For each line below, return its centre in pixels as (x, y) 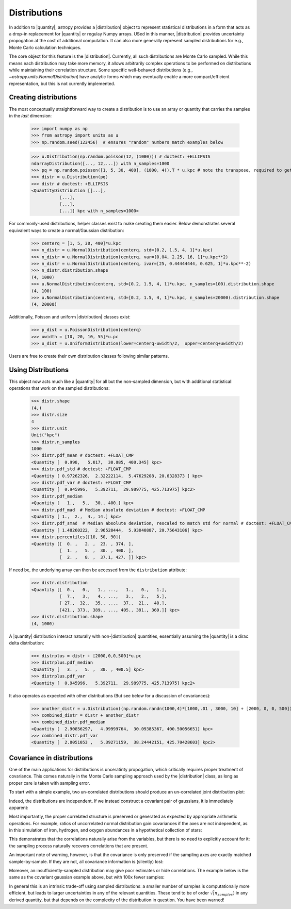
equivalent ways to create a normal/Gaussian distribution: (66, 230)
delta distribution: (27, 643)
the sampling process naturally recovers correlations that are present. (79, 846)
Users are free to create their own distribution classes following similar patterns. (89, 356)
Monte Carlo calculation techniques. (45, 47)
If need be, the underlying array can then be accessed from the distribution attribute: (98, 570)
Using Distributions (39, 370)
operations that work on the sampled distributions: (59, 388)
